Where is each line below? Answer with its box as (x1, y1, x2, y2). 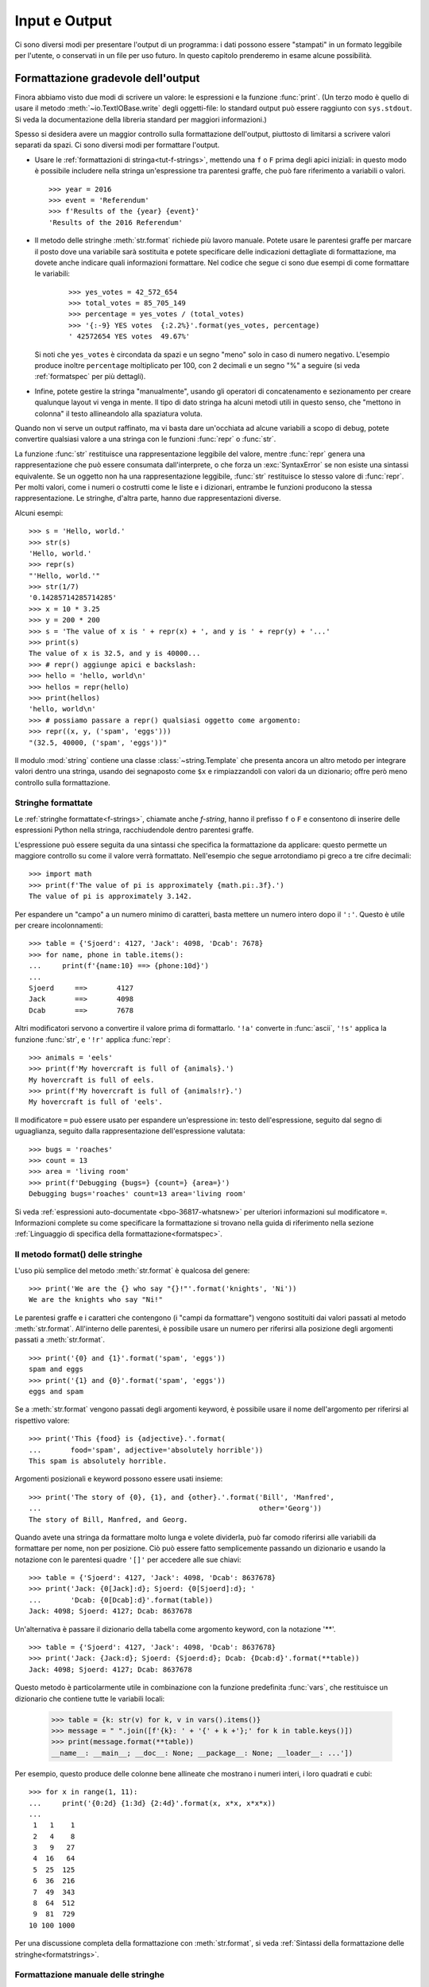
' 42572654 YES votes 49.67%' (68, 332, 191, 341)
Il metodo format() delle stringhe (14, 1249, 143, 1260)
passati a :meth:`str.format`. (14, 1335, 106, 1345)
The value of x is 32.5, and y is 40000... (29, 649, 201, 658)
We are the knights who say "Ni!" (29, 1296, 163, 1304)
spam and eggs (29, 1365, 83, 1374)
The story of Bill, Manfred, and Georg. (29, 1515, 188, 1524)
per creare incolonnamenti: (14, 920, 103, 930)
